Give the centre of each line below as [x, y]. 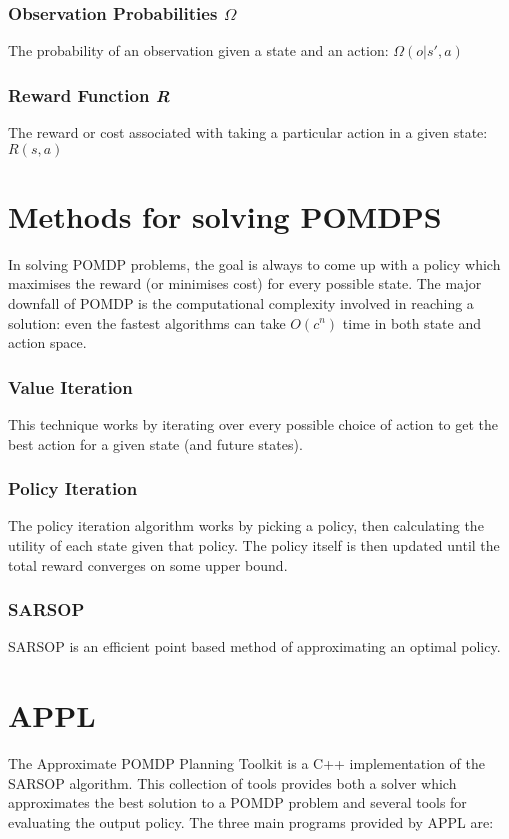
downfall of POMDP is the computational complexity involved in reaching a [241, 302]
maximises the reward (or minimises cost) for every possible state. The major [245, 283]
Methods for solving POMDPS [225, 215]
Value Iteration [70, 386]
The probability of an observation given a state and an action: [198, 50]
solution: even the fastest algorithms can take [147, 322]
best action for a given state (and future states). [155, 443]
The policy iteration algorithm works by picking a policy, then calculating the [246, 525]
